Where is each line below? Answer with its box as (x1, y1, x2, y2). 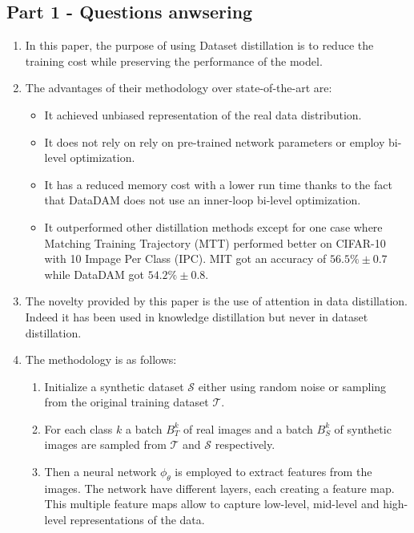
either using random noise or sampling (198, 378, 387, 394)
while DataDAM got (44, 265, 145, 282)
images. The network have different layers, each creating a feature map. (44, 479, 395, 496)
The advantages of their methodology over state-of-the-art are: (25, 79, 332, 96)
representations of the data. (70, 511, 205, 528)
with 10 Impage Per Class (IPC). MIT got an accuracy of (44, 250, 327, 267)
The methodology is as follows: (25, 351, 177, 368)
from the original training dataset (44, 394, 209, 410)
